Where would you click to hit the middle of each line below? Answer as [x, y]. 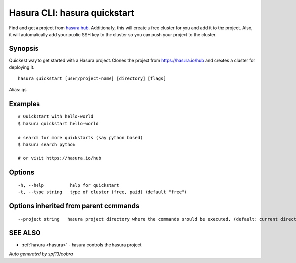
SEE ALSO [25, 233]
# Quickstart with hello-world [56, 117]
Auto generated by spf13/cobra [41, 254]
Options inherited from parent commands [74, 206]
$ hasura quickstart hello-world [58, 124]
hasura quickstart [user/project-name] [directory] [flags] [92, 78]
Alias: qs [18, 90]
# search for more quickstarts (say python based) [80, 137]
